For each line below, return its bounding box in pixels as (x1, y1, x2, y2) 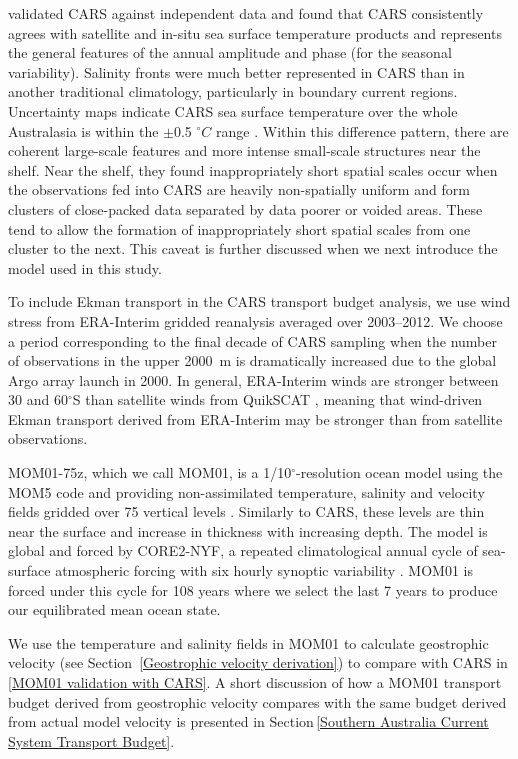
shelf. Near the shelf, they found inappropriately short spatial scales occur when (8, 159, 498, 180)
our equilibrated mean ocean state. (8, 599, 221, 620)
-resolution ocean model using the (296, 462, 503, 483)
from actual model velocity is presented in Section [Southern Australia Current (8, 711, 489, 732)
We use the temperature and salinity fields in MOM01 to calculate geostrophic (8, 632, 489, 653)
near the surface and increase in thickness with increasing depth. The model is (8, 520, 488, 541)
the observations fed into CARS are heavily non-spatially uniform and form (8, 179, 470, 200)
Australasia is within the (8, 120, 159, 141)
